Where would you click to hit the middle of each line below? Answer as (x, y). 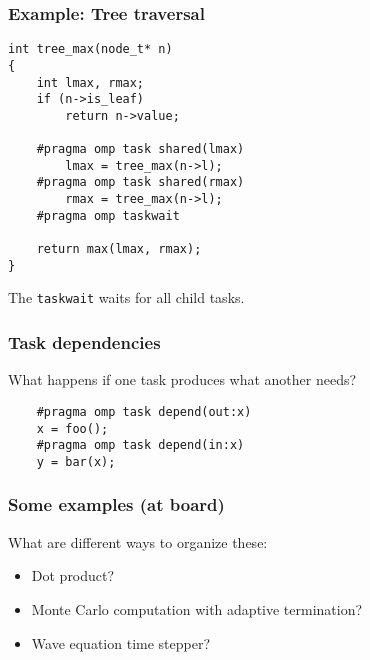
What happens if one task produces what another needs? (182, 379)
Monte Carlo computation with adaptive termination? (197, 608)
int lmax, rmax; (90, 82)
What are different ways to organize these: (138, 541)
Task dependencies (84, 341)
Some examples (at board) (116, 504)
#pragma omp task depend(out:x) (144, 411)
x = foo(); (72, 428)
